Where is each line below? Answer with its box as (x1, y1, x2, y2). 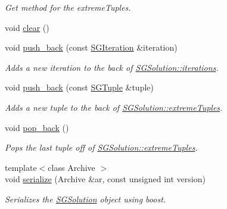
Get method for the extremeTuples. (5, 1, 131, 13)
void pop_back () (5, 121, 69, 133)
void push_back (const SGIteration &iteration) (5, 41, 178, 54)
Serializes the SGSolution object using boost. (5, 192, 166, 205)
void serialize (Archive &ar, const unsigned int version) (5, 173, 206, 185)
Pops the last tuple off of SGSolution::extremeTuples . (5, 141, 198, 154)
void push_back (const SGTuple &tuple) (5, 81, 154, 93)
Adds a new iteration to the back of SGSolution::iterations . (5, 61, 219, 73)
